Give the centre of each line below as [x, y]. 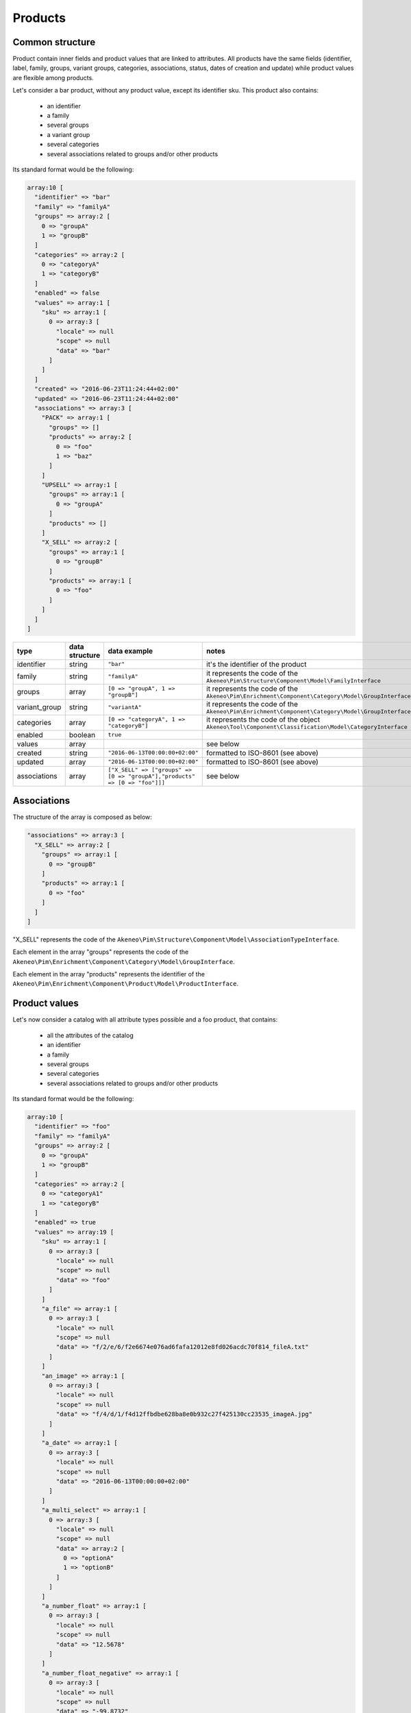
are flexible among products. [53, 77]
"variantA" [125, 707]
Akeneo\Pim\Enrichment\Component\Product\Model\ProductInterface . [126, 984]
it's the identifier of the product [257, 664]
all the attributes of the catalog [90, 1035]
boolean [82, 735]
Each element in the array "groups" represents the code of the [101, 952]
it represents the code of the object [263, 719]
